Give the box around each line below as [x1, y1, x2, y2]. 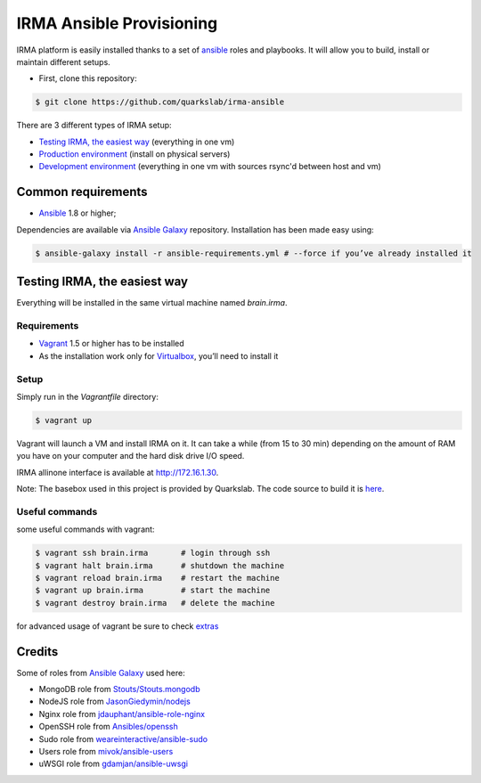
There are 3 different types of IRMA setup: [16, 120, 173, 131]
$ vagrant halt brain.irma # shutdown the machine [35, 560, 285, 570]
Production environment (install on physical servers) [38, 149, 231, 159]
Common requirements [16, 184, 148, 200]
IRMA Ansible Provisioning [16, 13, 218, 33]
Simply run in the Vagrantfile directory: [16, 391, 159, 402]
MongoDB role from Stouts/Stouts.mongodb [38, 684, 200, 695]
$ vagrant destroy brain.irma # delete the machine [35, 598, 275, 608]
